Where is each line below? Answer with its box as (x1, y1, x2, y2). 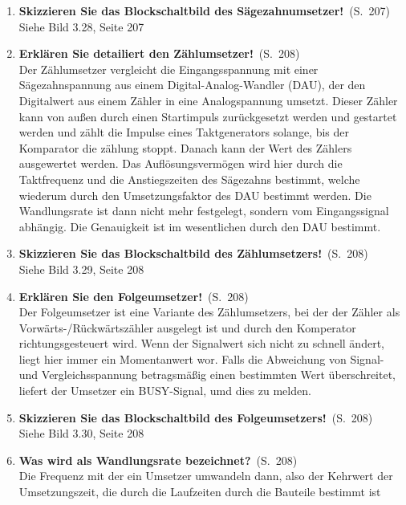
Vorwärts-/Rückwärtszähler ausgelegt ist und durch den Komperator (18, 319, 356, 336)
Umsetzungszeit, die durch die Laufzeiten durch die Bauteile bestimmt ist (18, 483, 381, 500)
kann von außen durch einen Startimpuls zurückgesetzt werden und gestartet (18, 108, 397, 124)
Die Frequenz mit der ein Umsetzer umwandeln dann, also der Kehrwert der (18, 467, 393, 484)
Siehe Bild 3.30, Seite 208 (18, 425, 144, 442)
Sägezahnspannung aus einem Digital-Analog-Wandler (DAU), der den (18, 76, 366, 93)
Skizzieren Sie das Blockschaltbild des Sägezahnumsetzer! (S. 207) (18, 2, 390, 18)
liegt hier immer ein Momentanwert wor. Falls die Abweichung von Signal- (18, 350, 384, 367)
